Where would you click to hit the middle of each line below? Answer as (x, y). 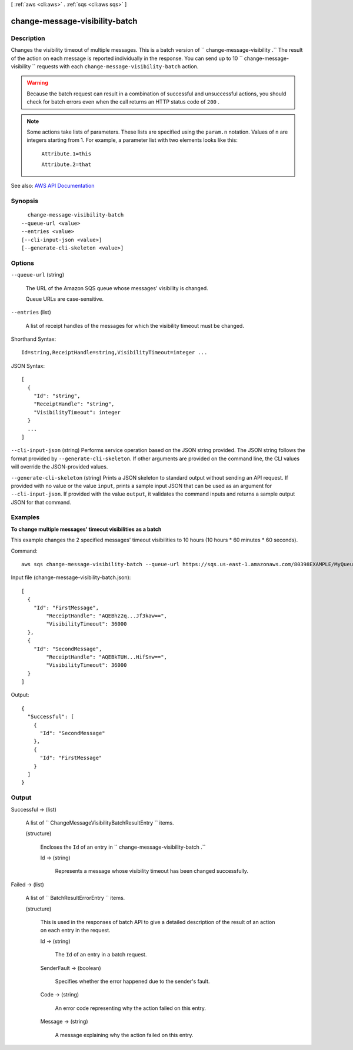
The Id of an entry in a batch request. (101, 955)
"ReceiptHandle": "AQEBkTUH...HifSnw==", (107, 657)
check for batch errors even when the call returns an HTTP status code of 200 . (123, 102)
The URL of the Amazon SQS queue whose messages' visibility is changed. (117, 288)
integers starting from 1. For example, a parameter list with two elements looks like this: (132, 140)
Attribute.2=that (66, 165)
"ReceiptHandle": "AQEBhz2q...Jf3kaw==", (107, 616)
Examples (25, 517)
